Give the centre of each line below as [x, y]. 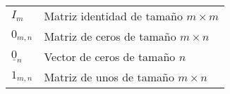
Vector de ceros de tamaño [110, 56]
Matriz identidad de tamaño [113, 16]
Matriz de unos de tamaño [109, 77]
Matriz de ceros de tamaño [110, 36]
